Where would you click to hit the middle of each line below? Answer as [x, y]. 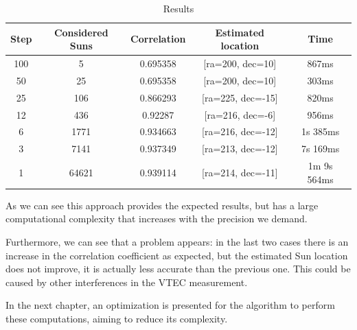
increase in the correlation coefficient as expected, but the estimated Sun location [177, 255]
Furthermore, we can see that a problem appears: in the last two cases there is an [177, 241]
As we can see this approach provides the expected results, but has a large [162, 205]
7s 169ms [320, 149]
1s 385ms [320, 131]
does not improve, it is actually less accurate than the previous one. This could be [178, 269]
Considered [81, 32]
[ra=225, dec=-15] [240, 97]
